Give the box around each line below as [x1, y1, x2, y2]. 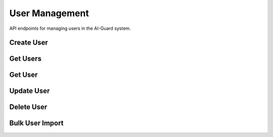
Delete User [9, 103, 48, 111]
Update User [9, 86, 50, 96]
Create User [9, 38, 48, 47]
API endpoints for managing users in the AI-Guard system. [9, 25, 131, 31]
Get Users [9, 55, 41, 63]
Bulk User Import [9, 119, 64, 127]
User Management [9, 8, 89, 19]
